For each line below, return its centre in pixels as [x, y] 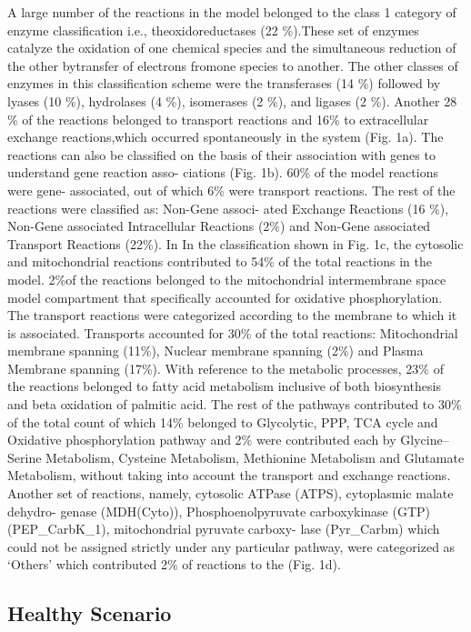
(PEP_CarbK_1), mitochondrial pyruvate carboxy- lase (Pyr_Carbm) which [224, 529]
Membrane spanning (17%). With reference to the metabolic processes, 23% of [225, 368]
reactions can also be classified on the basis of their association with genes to [221, 154]
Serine [25, 457]
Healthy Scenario [90, 613]
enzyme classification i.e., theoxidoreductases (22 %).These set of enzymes [213, 30]
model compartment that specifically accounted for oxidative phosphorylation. [225, 297]
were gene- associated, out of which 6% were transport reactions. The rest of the [231, 190]
